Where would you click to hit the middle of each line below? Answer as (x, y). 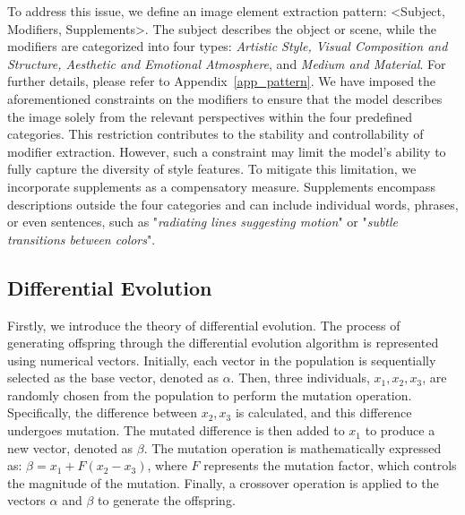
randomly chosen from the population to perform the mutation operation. (210, 395)
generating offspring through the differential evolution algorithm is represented (223, 343)
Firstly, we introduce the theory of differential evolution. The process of (204, 325)
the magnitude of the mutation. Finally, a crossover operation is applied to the (223, 482)
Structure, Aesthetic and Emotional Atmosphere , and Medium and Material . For (227, 63)
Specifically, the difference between (102, 412)
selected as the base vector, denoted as (113, 378)
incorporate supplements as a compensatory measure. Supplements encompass (221, 186)
